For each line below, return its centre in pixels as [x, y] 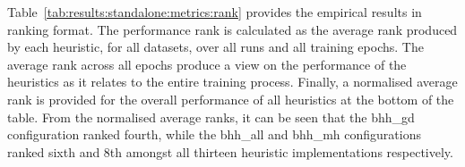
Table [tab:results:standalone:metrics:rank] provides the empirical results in [215, 12]
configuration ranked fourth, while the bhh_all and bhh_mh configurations [214, 134]
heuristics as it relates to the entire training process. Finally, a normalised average [232, 82]
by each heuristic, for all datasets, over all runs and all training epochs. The [215, 47]
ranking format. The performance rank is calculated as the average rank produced [232, 29]
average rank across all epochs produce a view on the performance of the [207, 64]
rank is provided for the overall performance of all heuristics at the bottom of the [231, 99]
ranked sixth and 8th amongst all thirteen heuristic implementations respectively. [230, 151]
